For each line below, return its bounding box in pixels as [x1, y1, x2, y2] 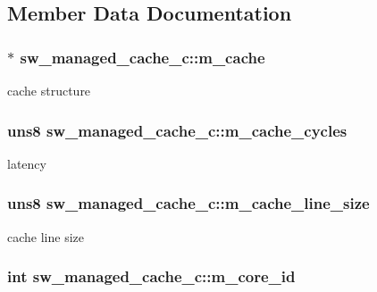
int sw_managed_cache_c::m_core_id [7, 265, 296, 288]
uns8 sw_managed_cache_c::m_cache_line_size [7, 192, 370, 214]
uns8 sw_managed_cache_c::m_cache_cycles [7, 119, 348, 141]
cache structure [7, 81, 91, 99]
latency [7, 154, 46, 172]
